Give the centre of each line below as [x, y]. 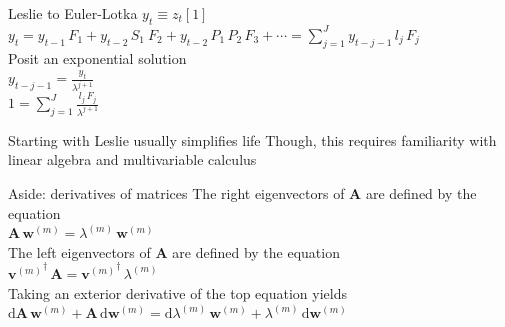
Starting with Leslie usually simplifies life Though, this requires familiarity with [252, 139]
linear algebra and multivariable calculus [132, 159]
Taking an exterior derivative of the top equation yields [177, 292]
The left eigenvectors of [79, 251]
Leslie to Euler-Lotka [73, 13]
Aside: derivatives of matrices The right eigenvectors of [176, 193]
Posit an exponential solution [97, 57]
